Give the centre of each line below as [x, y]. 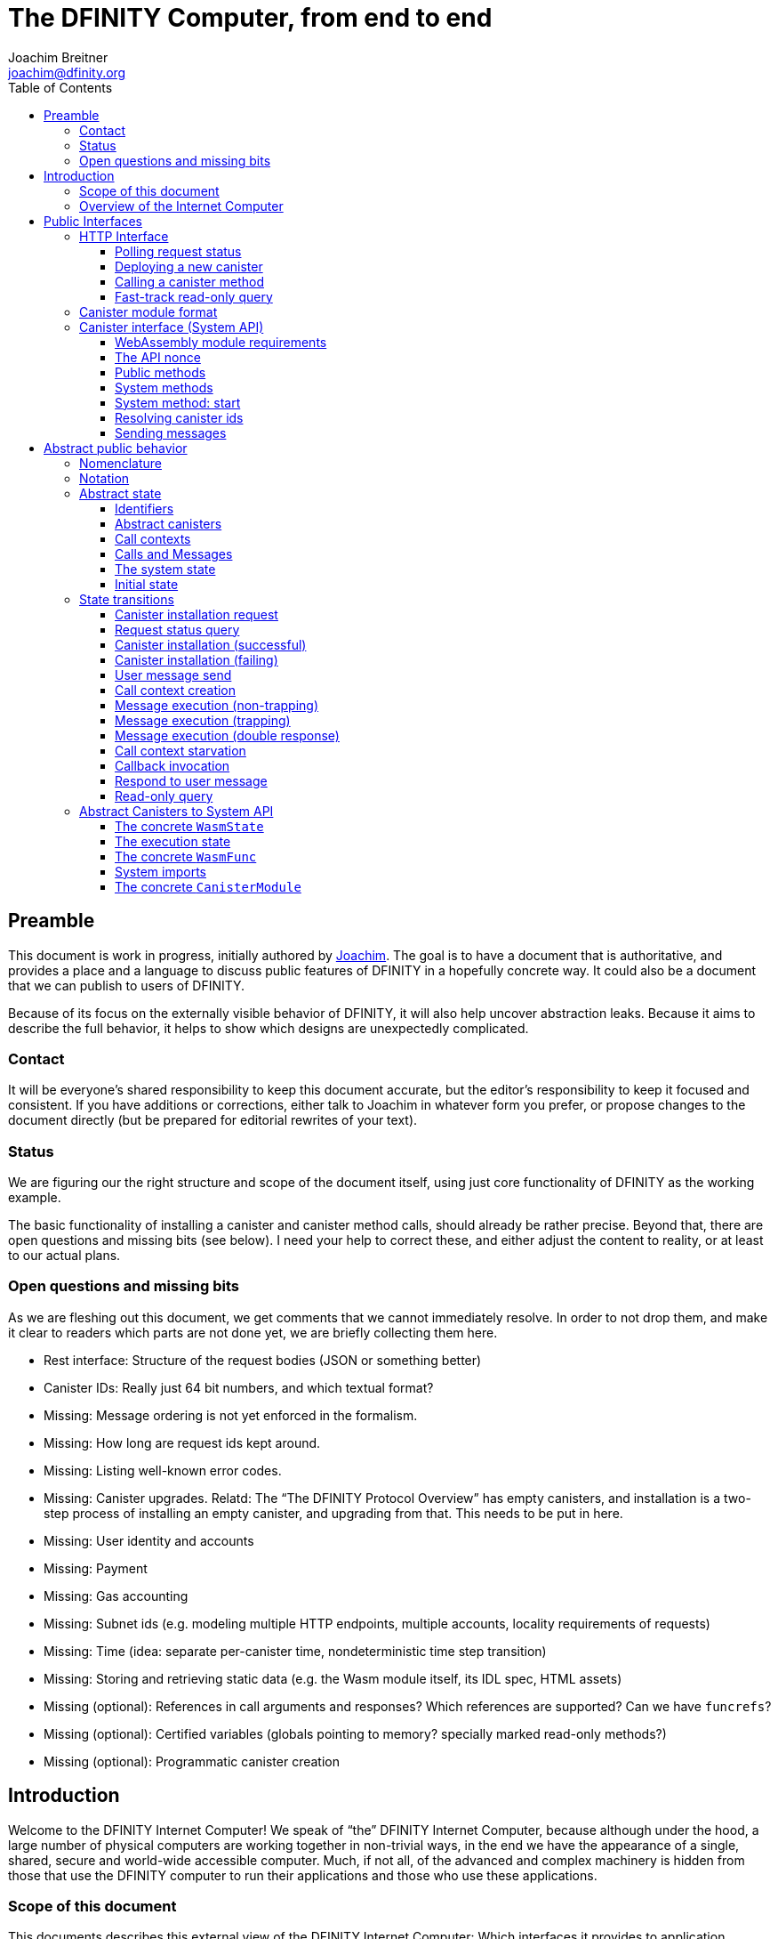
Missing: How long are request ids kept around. [182, 1442]
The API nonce [158, 357]
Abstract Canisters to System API [176, 811]
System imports [160, 871]
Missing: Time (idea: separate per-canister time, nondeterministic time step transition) [295, 1651]
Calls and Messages [174, 553]
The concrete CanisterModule [208, 886]
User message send [173, 675]
